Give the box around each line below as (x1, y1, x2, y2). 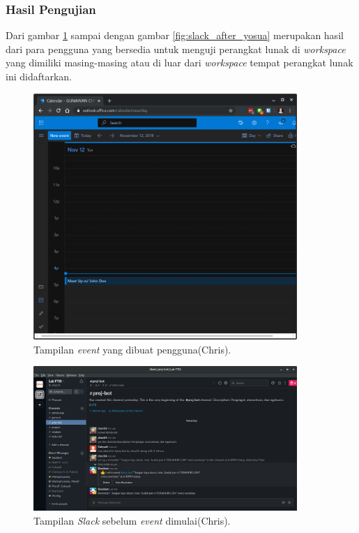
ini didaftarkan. (6, 69, 72, 83)
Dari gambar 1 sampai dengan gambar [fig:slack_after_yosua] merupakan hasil (6, 28, 344, 43)
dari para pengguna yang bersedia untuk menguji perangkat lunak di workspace (6, 41, 346, 56)
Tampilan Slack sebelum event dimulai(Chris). (33, 513, 231, 527)
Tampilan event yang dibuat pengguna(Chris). (33, 342, 231, 356)
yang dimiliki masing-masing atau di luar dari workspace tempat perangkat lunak (6, 55, 353, 70)
